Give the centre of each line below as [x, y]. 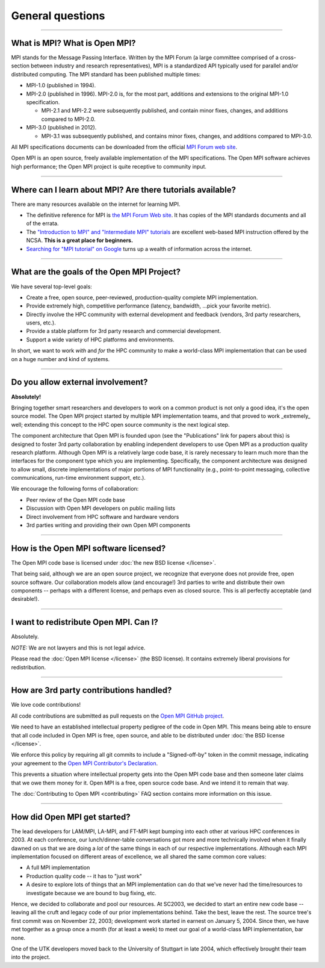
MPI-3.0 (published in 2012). [61, 128]
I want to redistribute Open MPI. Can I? [85, 622]
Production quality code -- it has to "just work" [84, 876]
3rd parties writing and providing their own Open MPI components [108, 525]
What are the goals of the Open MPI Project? [96, 272]
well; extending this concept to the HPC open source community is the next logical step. [120, 424]
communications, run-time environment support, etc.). [78, 478]
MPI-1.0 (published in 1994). [61, 85]
